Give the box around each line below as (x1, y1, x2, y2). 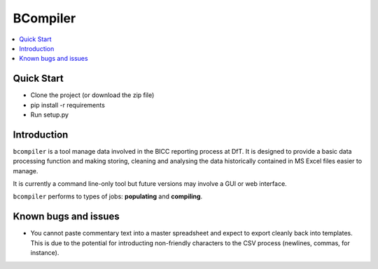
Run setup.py (30, 110, 69, 119)
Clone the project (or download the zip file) (30, 91, 155, 99)
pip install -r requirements (30, 101, 105, 109)
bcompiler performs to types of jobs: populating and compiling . (13, 192, 203, 201)
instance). (30, 249, 59, 257)
